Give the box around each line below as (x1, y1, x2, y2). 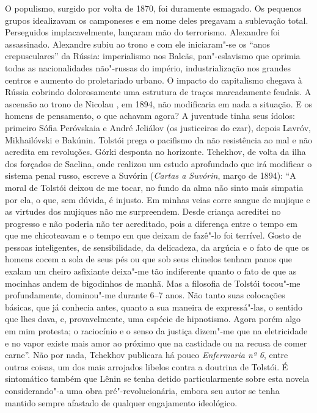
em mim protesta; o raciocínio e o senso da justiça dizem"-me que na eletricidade (5, 325, 308, 337)
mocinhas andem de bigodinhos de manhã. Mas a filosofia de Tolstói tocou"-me (5, 276, 301, 289)
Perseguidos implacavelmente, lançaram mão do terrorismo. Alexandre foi (5, 26, 280, 38)
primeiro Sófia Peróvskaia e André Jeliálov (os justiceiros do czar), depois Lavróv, (5, 121, 311, 134)
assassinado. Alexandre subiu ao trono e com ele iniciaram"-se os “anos (5, 37, 271, 50)
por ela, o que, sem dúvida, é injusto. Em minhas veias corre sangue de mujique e (5, 193, 310, 206)
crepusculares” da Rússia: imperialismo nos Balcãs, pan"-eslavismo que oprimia (5, 49, 301, 62)
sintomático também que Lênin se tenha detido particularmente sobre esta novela (5, 372, 310, 385)
